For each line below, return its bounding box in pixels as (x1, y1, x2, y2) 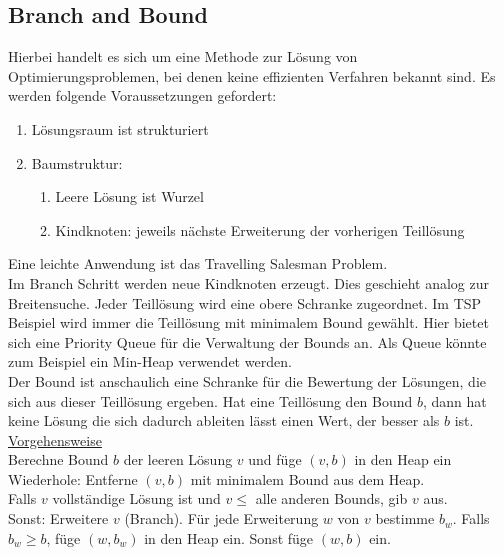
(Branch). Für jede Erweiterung (124, 508, 319, 529)
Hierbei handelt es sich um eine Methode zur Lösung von (8, 46, 358, 67)
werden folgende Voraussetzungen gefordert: (8, 85, 277, 106)
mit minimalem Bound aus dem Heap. (190, 468, 425, 489)
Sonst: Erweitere (8, 508, 109, 529)
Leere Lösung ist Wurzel (55, 186, 204, 207)
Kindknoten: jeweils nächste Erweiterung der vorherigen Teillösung (55, 219, 465, 240)
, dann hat (423, 390, 487, 411)
